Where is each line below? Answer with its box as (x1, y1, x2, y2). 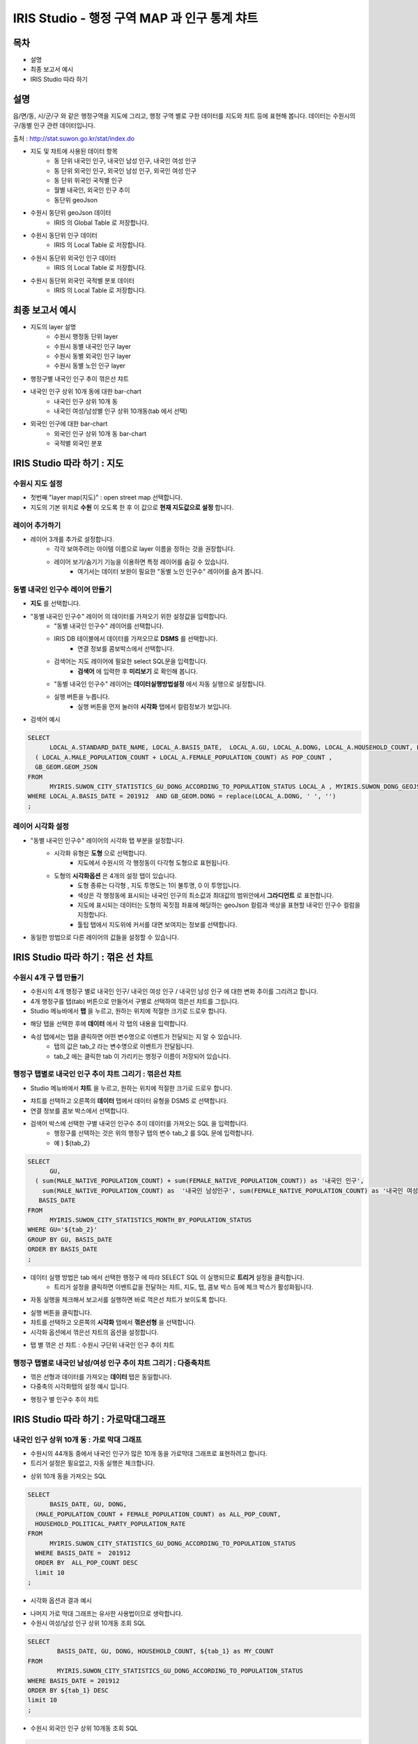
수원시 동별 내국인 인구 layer (54, 342, 132, 350)
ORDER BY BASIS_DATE (27, 1245, 98, 1254)
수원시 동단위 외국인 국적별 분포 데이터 (30, 276, 135, 285)
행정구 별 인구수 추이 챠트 (30, 1395, 100, 1404)
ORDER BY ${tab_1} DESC (27, 1686, 109, 1694)
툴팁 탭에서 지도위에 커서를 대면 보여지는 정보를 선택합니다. (77, 920, 238, 929)
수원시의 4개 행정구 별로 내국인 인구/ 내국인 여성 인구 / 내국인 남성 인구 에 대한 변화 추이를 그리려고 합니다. (30, 987, 318, 995)
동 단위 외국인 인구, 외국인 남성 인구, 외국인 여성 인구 (54, 166, 196, 174)
